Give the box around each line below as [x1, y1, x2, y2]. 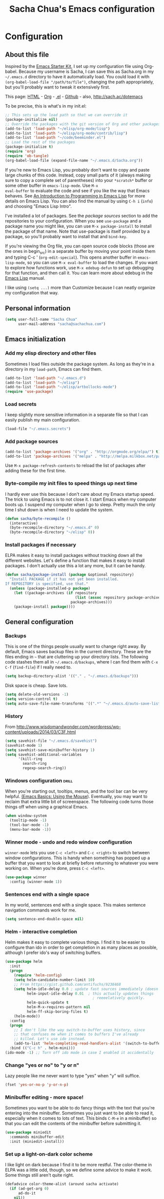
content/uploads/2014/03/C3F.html [5, 729, 76, 734]
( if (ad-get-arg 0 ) [9, 1186, 49, 1191]
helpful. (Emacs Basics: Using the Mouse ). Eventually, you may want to [5, 794, 148, 799]
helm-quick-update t [26, 1000, 69, 1005]
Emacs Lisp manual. [5, 275, 45, 281]
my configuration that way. [5, 290, 59, 296]
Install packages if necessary [5, 541, 77, 548]
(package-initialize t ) [5, 144, 54, 150]
